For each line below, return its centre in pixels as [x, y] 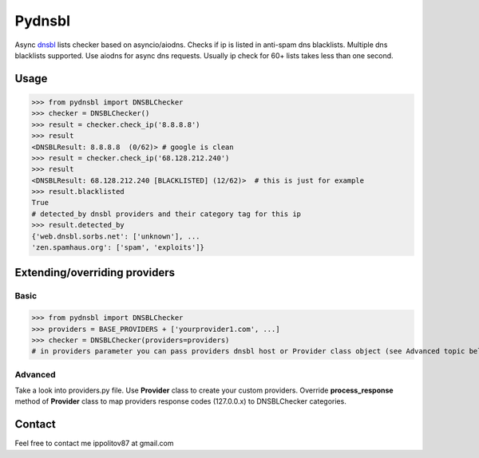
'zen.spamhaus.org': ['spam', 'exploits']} [118, 248]
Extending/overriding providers [95, 272]
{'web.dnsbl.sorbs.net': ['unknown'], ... [116, 236]
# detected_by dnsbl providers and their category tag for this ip [166, 214]
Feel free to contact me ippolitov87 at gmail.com [94, 444]
